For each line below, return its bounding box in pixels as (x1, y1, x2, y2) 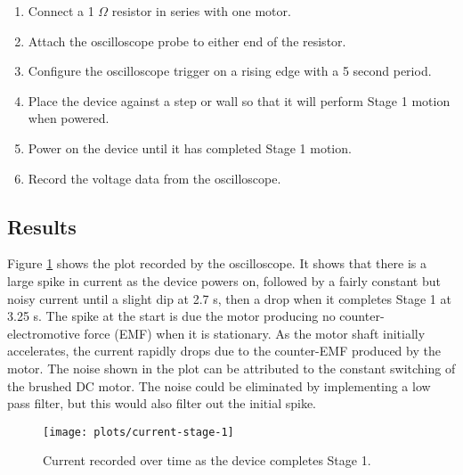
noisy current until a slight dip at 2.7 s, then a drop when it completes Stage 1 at (7, 289, 451, 307)
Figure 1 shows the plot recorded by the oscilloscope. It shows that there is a (7, 254, 427, 273)
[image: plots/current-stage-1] (43, 425, 234, 438)
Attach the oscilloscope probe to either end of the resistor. (28, 31, 346, 50)
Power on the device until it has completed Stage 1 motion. (28, 138, 352, 157)
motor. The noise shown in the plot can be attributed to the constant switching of (7, 358, 456, 377)
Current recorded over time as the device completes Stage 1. (43, 451, 371, 470)
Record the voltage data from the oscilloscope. (28, 168, 281, 187)
